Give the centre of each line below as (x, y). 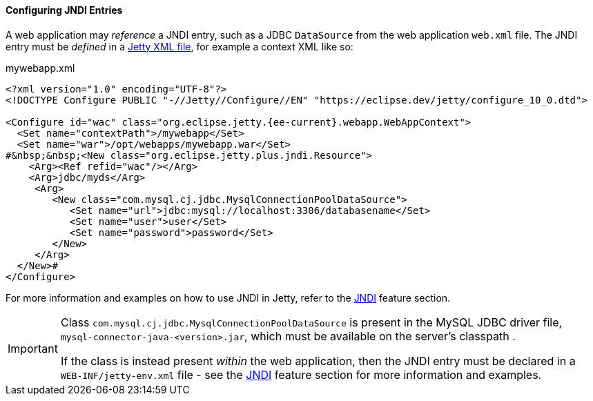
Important (33, 348)
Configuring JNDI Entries (64, 10)
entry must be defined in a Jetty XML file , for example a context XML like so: (179, 46)
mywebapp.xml (40, 68)
